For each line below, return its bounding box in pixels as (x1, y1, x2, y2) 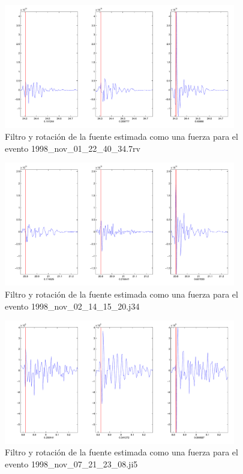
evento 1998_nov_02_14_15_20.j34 (5, 299, 140, 312)
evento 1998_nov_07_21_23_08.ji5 (5, 457, 138, 470)
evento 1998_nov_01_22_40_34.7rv (5, 142, 140, 154)
